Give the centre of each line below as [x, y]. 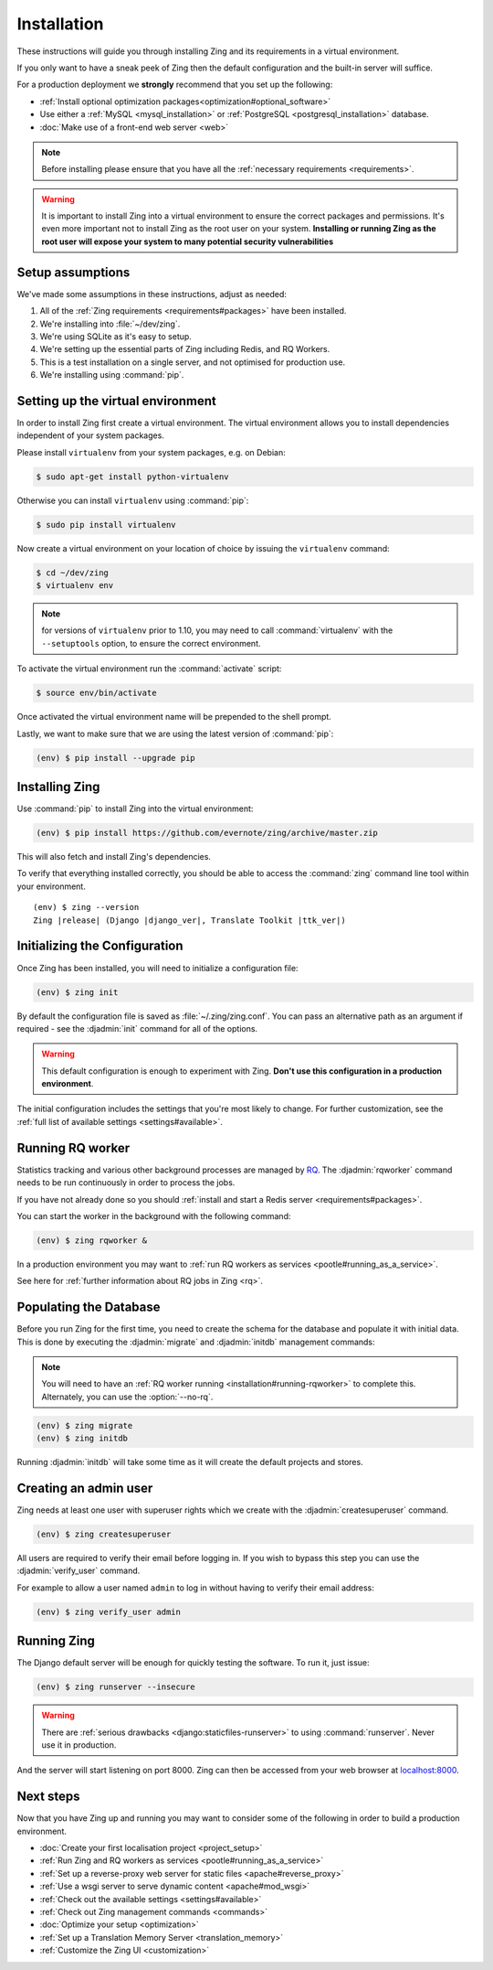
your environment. [51, 886]
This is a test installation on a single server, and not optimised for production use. [193, 362]
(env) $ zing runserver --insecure [115, 1687]
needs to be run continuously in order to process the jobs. [126, 1183]
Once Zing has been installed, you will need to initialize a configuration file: [157, 968]
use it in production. [79, 1745]
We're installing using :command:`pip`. [112, 375]
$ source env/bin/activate [96, 693]
